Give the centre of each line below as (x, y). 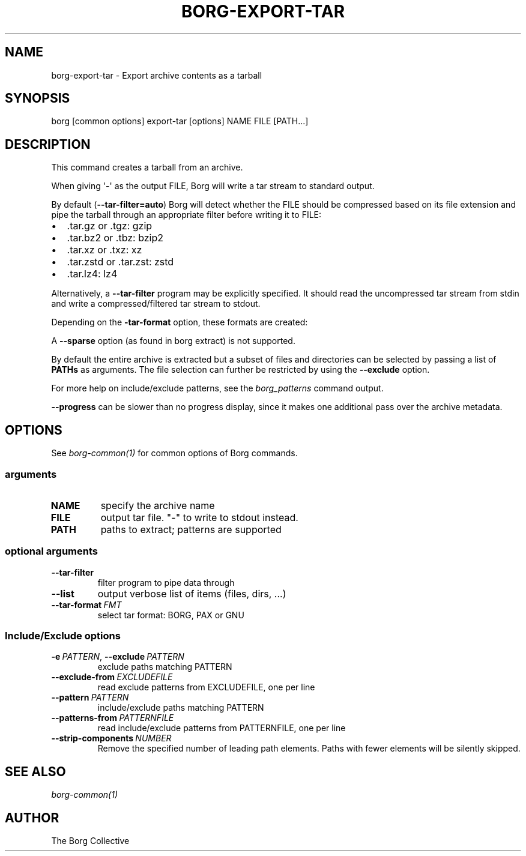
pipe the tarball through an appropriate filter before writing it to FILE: (186, 215)
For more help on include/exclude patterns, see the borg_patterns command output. (217, 388)
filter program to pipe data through (166, 582)
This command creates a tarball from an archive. (147, 167)
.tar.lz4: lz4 (92, 274)
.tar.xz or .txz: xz (104, 250)
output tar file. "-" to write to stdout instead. (199, 517)
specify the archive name (158, 505)
